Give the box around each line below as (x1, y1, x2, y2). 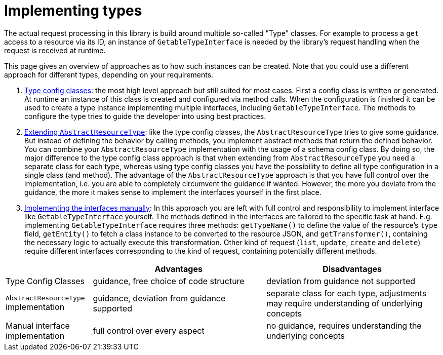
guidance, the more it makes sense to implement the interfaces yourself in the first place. (24, 187, 321, 196)
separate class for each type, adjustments (266, 288, 427, 298)
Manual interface (6, 320, 70, 331)
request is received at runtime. (4, 46, 106, 55)
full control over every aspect (93, 325, 205, 336)
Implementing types (4, 2, 142, 19)
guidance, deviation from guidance (93, 293, 226, 303)
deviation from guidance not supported (266, 275, 415, 286)
